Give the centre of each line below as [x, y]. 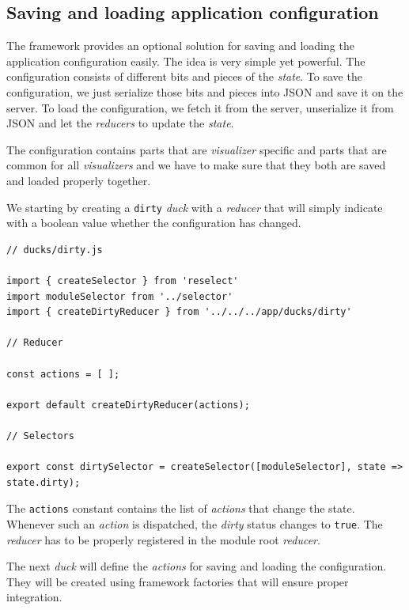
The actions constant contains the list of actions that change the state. [181, 508]
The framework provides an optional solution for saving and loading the [180, 45]
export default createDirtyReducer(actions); [128, 405]
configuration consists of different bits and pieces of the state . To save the [184, 76]
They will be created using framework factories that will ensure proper [178, 581]
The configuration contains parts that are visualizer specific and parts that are [197, 149]
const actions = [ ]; [63, 374]
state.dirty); [44, 482]
